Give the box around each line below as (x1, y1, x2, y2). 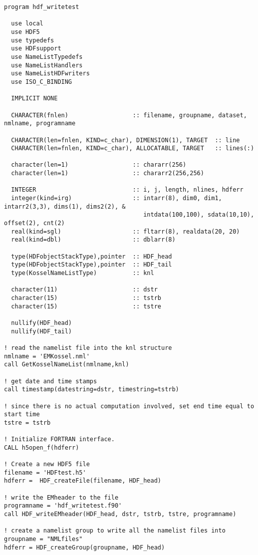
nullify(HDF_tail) (11, 327, 72, 335)
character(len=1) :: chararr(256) (11, 161, 187, 169)
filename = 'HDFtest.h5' (4, 469, 86, 476)
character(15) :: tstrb (11, 294, 161, 301)
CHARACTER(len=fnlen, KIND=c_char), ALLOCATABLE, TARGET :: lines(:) (11, 145, 255, 152)
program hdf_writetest (4, 3, 79, 10)
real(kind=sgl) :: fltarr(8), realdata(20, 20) (11, 228, 240, 235)
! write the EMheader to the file (4, 494, 119, 501)
